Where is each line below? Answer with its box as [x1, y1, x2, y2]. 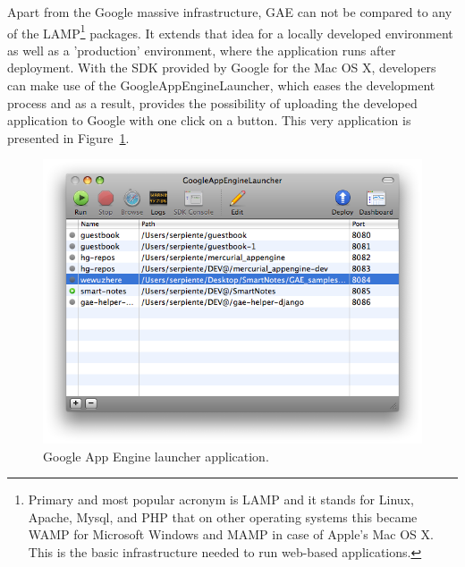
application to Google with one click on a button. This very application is [7, 111, 411, 130]
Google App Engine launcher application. [43, 446, 269, 465]
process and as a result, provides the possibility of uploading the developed [7, 93, 418, 112]
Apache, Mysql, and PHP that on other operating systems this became [28, 507, 418, 526]
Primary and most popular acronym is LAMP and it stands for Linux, [28, 490, 414, 509]
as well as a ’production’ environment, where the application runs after [7, 40, 396, 59]
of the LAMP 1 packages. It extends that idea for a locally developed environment [7, 21, 453, 42]
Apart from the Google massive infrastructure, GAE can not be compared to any [7, 3, 452, 21]
